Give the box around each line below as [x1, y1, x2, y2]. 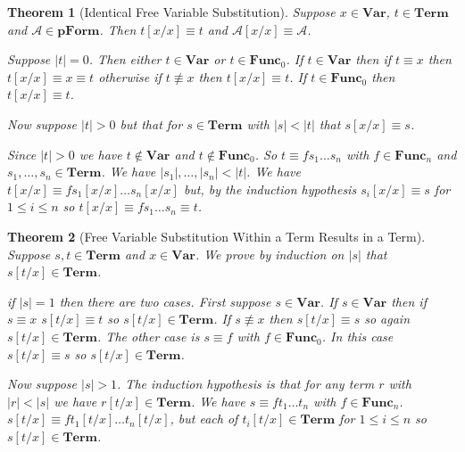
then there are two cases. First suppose [59, 292, 271, 310]
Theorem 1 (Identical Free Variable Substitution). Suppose [7, 3, 336, 21]
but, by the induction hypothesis [183, 179, 357, 198]
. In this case [321, 326, 394, 345]
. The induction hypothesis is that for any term [117, 374, 375, 393]
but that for [120, 114, 183, 133]
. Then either [88, 50, 162, 69]
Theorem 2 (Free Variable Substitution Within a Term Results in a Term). [7, 226, 426, 245]
